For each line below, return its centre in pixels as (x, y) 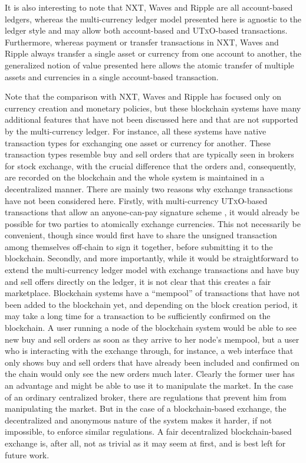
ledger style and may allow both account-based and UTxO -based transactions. (146, 30)
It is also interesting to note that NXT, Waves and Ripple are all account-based (149, 7)
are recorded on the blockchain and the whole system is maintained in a (135, 177)
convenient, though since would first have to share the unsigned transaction (141, 235)
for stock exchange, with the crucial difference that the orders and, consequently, (150, 165)
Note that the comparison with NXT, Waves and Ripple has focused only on (143, 96)
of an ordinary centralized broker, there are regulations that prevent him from (146, 397)
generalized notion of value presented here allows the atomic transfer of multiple (149, 65)
